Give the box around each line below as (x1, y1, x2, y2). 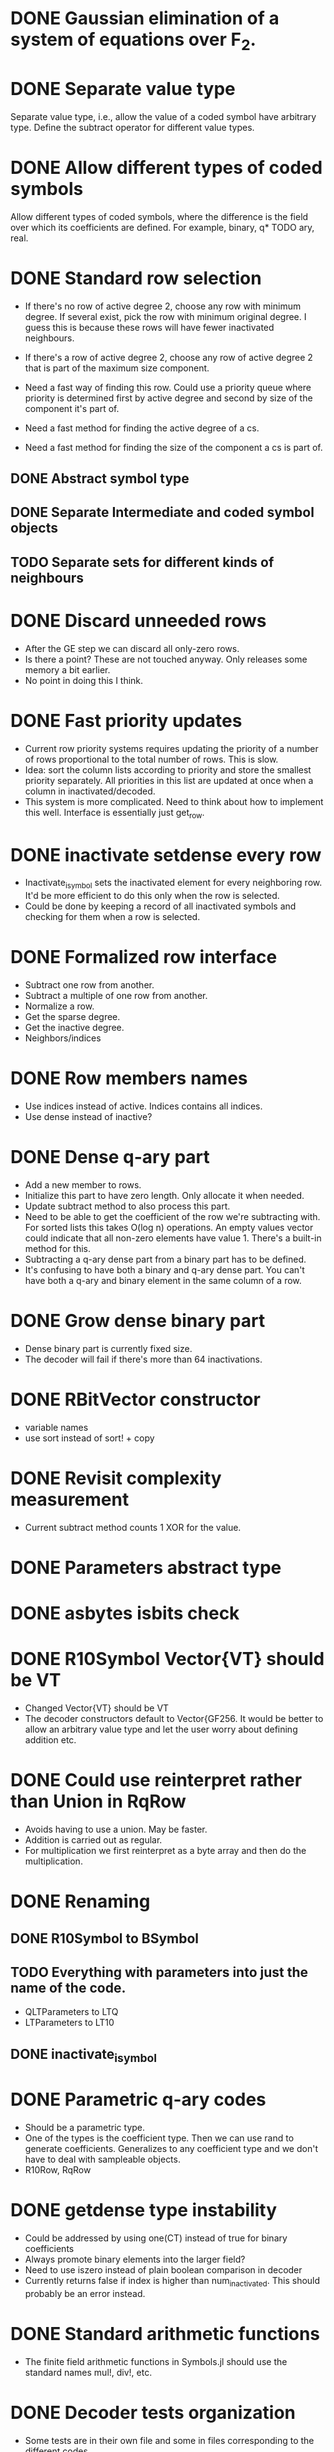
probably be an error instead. (24, 2287, 146, 2299)
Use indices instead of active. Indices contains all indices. (24, 1100, 263, 1112)
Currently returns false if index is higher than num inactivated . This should (24, 2274, 321, 2289)
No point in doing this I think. (24, 674, 144, 686)
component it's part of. (24, 402, 120, 414)
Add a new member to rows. (24, 1178, 142, 1191)
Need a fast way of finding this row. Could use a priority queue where (24, 381, 312, 393)
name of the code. (10, 1980, 127, 1997)
